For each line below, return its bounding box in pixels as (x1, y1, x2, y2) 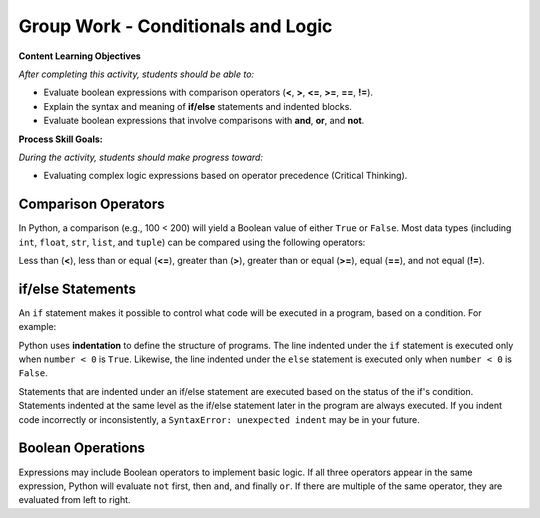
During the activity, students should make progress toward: (18, 151, 264, 163)
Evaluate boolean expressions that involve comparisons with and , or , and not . (43, 115, 365, 127)
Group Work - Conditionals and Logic (18, 15, 333, 37)
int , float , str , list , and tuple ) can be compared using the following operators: (18, 236, 366, 248)
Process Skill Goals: (18, 133, 104, 145)
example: (18, 321, 57, 333)
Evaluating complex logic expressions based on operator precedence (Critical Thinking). (43, 170, 408, 182)
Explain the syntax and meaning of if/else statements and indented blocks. (43, 100, 352, 112)
